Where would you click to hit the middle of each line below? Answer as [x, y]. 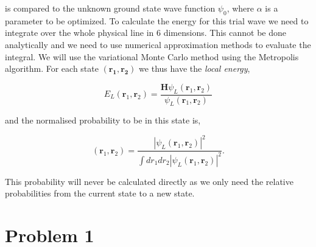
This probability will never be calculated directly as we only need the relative [149, 181]
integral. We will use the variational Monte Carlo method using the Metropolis [152, 56]
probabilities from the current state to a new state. [100, 193]
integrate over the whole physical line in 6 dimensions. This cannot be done [146, 33]
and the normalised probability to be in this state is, [103, 120]
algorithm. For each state [52, 68]
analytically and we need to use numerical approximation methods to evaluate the [158, 44]
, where [241, 8]
